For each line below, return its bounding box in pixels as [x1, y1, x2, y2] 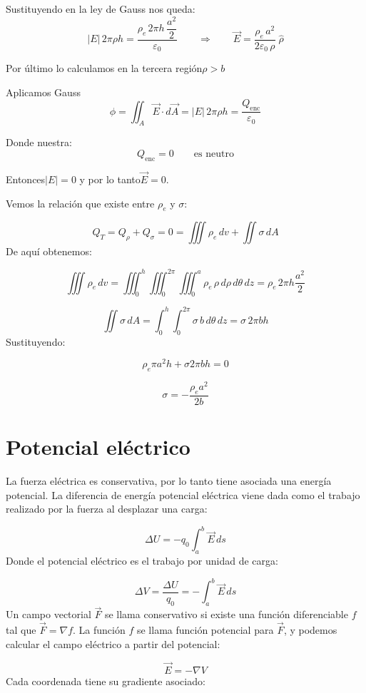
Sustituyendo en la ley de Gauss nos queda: [6, 1, 195, 16]
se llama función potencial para [136, 622, 274, 637]
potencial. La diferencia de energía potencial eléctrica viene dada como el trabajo [6, 487, 360, 502]
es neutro [193, 149, 234, 160]
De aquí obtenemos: [6, 244, 92, 259]
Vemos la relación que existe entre [6, 195, 155, 210]
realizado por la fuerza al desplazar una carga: [6, 501, 208, 516]
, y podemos [283, 622, 337, 637]
